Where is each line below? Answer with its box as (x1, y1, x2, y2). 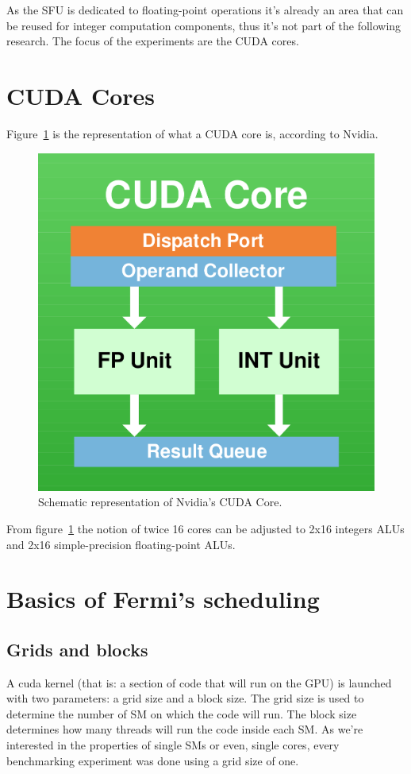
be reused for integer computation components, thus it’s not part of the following (6, 17, 401, 33)
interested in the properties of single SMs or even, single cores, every (6, 737, 340, 753)
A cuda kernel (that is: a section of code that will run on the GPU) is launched (6, 674, 392, 691)
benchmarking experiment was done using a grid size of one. (6, 752, 299, 768)
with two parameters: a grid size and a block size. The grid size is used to (6, 690, 364, 706)
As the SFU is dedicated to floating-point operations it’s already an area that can (6, 2, 404, 17)
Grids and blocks (6, 637, 148, 661)
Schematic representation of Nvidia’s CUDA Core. (38, 493, 282, 510)
